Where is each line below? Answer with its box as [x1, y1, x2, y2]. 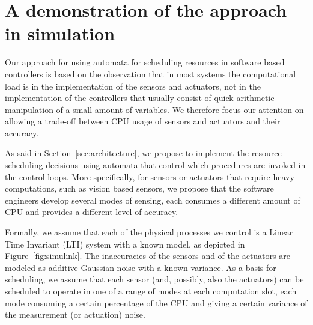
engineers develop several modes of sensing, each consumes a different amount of [5, 193, 300, 206]
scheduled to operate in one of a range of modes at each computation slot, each [5, 285, 297, 297]
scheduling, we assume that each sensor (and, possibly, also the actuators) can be [5, 273, 304, 285]
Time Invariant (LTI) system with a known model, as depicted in [5, 237, 245, 250]
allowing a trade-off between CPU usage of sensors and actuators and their [5, 115, 281, 127]
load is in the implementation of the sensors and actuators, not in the [5, 79, 261, 92]
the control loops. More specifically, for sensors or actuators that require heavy [5, 170, 294, 183]
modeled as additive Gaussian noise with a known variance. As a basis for [5, 261, 276, 273]
